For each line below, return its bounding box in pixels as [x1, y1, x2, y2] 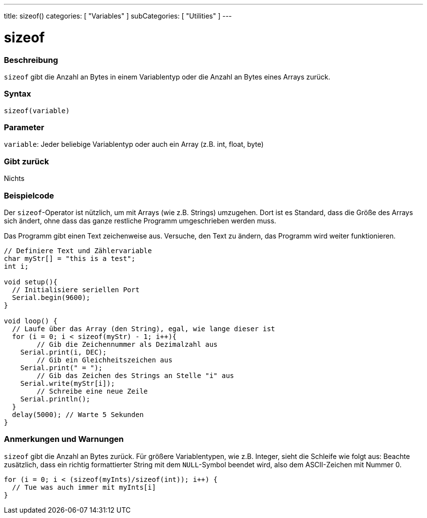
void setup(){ [4, 278, 58, 286]
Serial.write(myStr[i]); [20, 379, 115, 387]
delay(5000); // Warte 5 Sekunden [12, 410, 144, 418]
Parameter [4, 122, 44, 132]
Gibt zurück [4, 156, 49, 166]
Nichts [4, 174, 25, 183]
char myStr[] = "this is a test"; [4, 254, 136, 262]
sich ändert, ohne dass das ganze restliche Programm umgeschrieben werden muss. [4, 216, 276, 225]
